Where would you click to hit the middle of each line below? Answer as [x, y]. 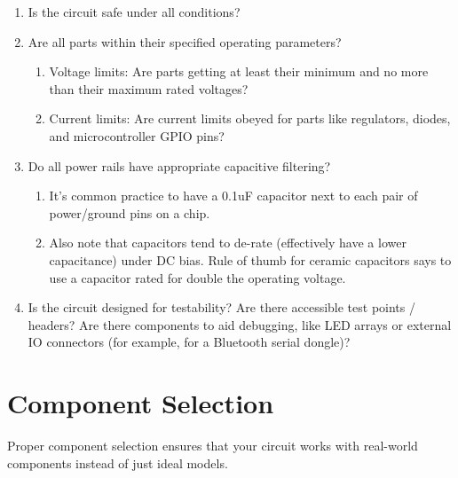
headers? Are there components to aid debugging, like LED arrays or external [240, 324]
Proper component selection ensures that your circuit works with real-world [213, 446]
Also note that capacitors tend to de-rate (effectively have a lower [228, 243]
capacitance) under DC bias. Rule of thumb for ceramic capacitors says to [250, 259]
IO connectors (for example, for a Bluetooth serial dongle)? [189, 342]
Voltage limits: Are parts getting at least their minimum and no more [239, 71]
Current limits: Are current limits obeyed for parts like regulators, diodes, [250, 118]
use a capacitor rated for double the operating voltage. [197, 277]
